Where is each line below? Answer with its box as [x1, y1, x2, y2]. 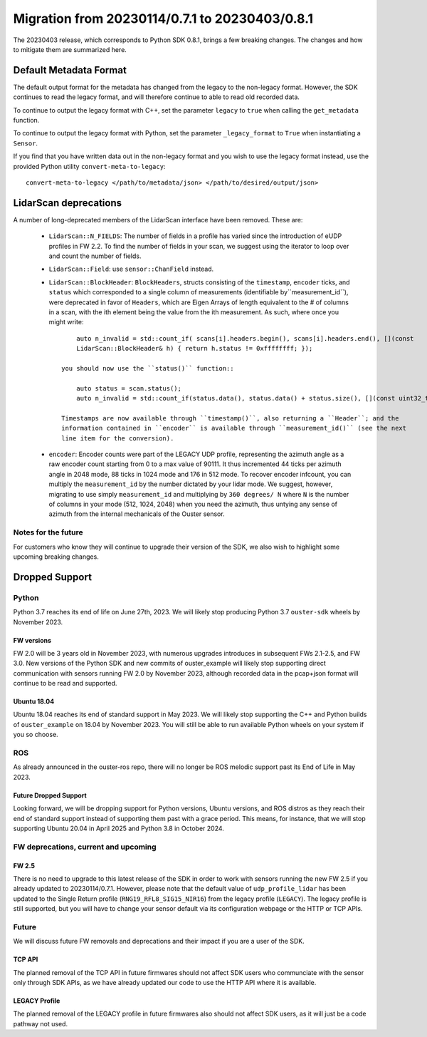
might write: [48, 318, 84, 326]
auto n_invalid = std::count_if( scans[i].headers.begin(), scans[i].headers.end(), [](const [75, 334, 414, 342]
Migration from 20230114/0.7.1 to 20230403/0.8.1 [13, 11, 313, 26]
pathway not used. [13, 1019, 68, 1028]
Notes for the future [13, 527, 83, 537]
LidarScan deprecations [13, 197, 122, 209]
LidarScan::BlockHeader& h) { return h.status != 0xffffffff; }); [75, 344, 313, 353]
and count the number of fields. [48, 252, 142, 260]
